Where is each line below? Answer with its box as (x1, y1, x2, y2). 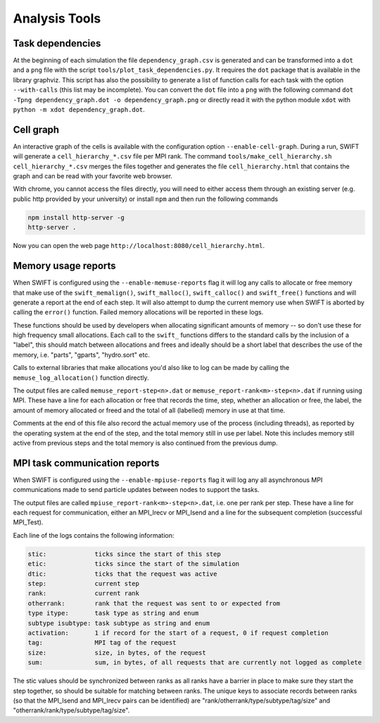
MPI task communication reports (13, 457, 160, 469)
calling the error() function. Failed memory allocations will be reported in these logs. (13, 308, 264, 316)
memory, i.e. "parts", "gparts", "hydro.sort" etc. (13, 350, 151, 359)
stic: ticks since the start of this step (27, 550, 221, 558)
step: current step (27, 580, 140, 588)
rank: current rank (27, 589, 140, 598)
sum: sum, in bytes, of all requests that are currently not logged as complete (27, 659, 362, 667)
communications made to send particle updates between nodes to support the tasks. (13, 486, 260, 494)
